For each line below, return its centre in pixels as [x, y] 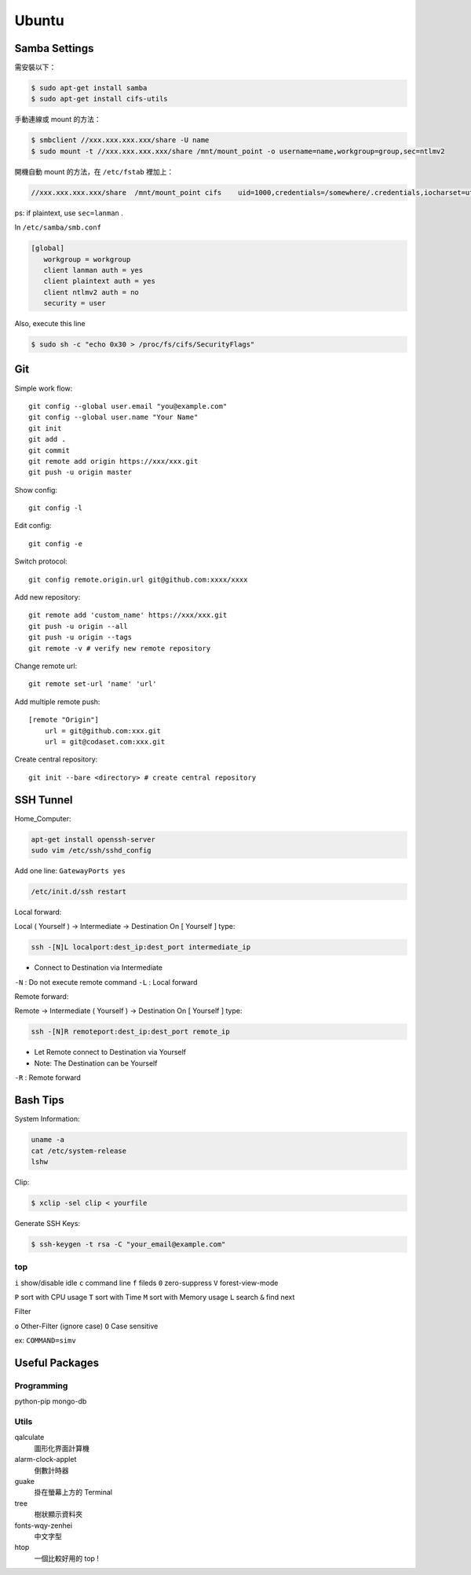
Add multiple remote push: [57, 701]
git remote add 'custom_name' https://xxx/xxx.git [128, 615]
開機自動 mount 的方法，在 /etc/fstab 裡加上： [94, 171]
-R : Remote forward [48, 1078]
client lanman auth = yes [93, 270]
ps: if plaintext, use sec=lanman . [69, 213]
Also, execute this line [50, 324]
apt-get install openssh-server [93, 839]
